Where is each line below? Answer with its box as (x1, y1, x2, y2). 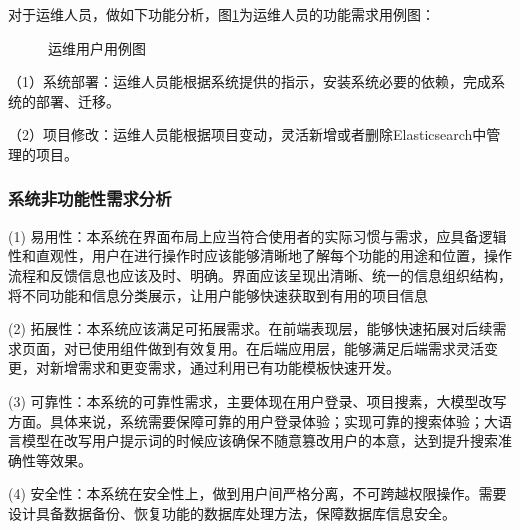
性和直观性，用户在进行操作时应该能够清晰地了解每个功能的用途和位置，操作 (8, 245, 512, 266)
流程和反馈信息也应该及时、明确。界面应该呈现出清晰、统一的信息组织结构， (8, 264, 512, 285)
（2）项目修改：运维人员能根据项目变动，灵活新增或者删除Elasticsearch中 (8, 124, 487, 145)
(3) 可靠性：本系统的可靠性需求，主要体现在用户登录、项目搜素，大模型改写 (8, 390, 507, 411)
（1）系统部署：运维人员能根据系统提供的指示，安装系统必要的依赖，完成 (8, 71, 491, 92)
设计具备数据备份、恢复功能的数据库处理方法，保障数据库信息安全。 (8, 502, 456, 523)
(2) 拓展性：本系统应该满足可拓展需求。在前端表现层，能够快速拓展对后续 (8, 318, 493, 339)
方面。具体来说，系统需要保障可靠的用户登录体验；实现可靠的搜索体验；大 (8, 410, 498, 431)
